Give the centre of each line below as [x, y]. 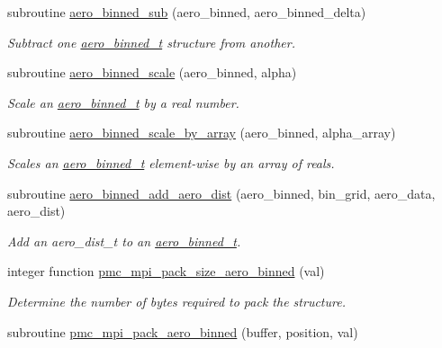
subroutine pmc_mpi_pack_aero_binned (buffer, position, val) [183, 331]
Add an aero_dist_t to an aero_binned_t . [124, 241]
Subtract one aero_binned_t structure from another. [151, 42]
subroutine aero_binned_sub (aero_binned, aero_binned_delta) [187, 12]
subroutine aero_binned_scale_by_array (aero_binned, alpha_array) [202, 133]
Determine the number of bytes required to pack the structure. [176, 301]
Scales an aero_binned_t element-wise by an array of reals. [171, 162]
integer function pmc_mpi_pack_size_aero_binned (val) [166, 271]
